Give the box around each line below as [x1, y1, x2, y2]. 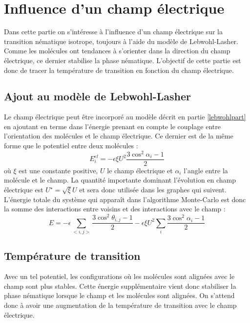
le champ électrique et [107, 165, 173, 175]
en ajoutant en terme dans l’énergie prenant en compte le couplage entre [4, 121, 221, 131]
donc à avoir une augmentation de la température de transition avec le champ [4, 300, 237, 310]
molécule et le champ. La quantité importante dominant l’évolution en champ [4, 175, 236, 185]
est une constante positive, [19, 165, 98, 175]
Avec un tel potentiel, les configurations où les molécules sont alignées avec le [4, 271, 235, 281]
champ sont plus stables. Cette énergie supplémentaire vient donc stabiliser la [4, 280, 236, 291]
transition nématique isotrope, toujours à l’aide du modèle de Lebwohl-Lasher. [4, 36, 238, 46]
